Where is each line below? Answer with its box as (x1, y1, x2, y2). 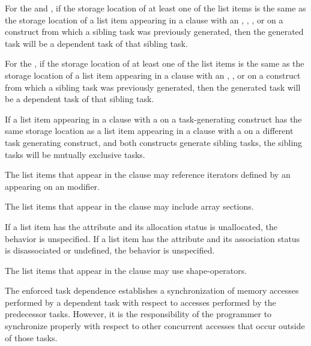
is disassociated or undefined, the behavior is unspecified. (5, 244, 215, 256)
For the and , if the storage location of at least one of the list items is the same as (5, 2, 306, 14)
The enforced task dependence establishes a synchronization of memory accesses (5, 284, 299, 297)
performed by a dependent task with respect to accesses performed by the (5, 296, 276, 308)
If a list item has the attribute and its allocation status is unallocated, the (5, 220, 277, 232)
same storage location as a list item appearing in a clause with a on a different (5, 124, 294, 137)
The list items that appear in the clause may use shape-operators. (5, 264, 247, 276)
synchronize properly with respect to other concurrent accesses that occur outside (5, 320, 305, 332)
